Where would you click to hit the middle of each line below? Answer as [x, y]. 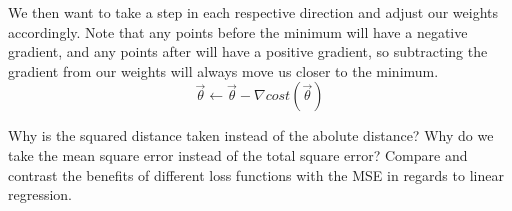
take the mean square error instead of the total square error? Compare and [238, 154]
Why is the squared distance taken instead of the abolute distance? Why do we [251, 135]
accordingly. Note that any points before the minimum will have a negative [238, 31]
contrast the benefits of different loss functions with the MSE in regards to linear [256, 174]
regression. [40, 194]
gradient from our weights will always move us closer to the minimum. [223, 70]
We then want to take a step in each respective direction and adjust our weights [253, 12]
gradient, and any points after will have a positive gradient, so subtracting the [248, 51]
